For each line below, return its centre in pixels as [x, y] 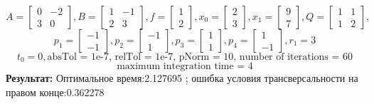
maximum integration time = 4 [185, 67]
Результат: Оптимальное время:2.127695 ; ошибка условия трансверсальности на [182, 78]
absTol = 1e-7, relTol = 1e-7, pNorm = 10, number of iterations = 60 [200, 57]
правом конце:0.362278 [55, 92]
